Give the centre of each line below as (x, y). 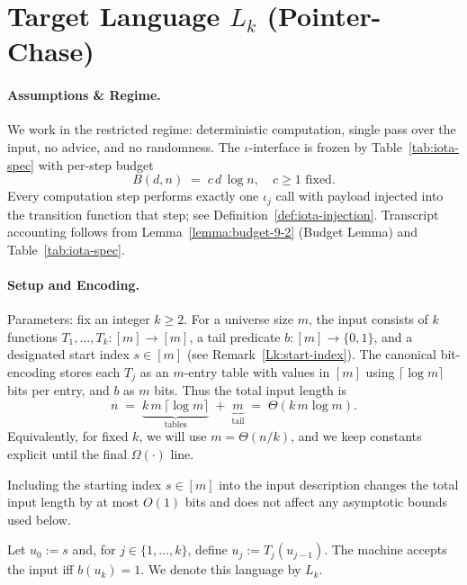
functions (32, 336)
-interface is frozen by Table (325, 146)
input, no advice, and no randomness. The (124, 146)
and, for (94, 549)
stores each (90, 371)
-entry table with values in (257, 371)
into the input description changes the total (339, 484)
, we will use (173, 436)
